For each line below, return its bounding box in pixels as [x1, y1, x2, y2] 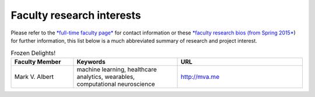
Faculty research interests [10, 9, 141, 22]
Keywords [76, 57, 106, 65]
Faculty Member [14, 57, 61, 65]
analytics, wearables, [76, 72, 135, 81]
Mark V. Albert [14, 72, 54, 81]
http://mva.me [180, 72, 220, 81]
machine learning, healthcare [76, 65, 157, 73]
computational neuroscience [76, 79, 155, 88]
